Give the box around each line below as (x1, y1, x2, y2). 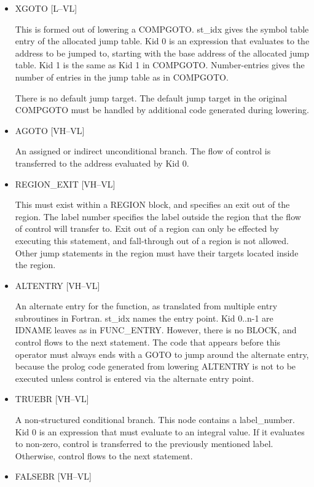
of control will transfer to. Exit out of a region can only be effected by (15, 222, 279, 235)
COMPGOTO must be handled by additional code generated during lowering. (15, 103, 309, 116)
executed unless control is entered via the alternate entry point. (15, 371, 254, 384)
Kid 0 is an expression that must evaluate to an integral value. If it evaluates (15, 425, 305, 438)
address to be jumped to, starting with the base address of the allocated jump (15, 46, 309, 59)
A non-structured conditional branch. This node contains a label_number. (15, 413, 295, 426)
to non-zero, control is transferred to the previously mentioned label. (15, 437, 273, 450)
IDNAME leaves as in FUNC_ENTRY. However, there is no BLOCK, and (15, 323, 297, 336)
